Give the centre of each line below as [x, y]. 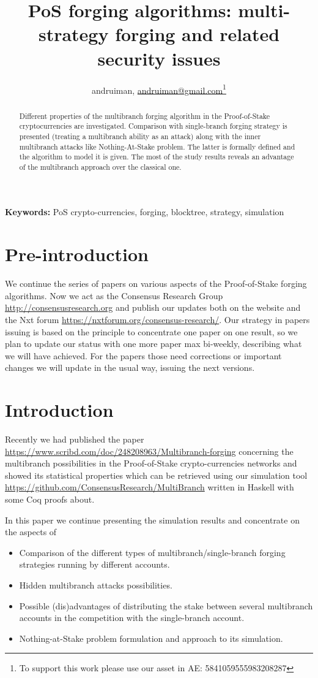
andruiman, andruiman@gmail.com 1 [159, 89]
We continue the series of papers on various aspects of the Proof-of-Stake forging [156, 284]
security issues [159, 58]
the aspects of [31, 532]
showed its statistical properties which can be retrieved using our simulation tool [156, 475]
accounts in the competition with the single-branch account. [132, 618]
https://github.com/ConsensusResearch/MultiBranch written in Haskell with [150, 487]
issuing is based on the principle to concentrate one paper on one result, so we [151, 331]
